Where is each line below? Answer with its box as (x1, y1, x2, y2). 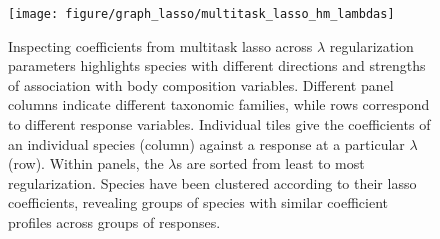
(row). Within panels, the (8, 153, 164, 174)
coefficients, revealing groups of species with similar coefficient (8, 192, 389, 213)
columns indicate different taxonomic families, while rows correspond (8, 94, 430, 115)
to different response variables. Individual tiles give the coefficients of (8, 114, 431, 135)
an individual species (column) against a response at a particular (8, 133, 405, 154)
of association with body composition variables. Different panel (8, 74, 394, 95)
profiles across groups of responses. (8, 212, 221, 232)
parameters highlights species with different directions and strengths (8, 55, 426, 76)
